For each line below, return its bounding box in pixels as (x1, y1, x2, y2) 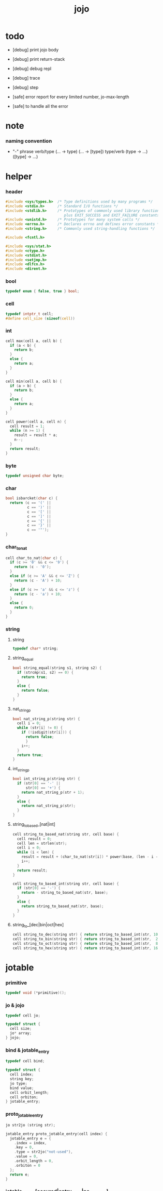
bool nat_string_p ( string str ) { (12, 716, 80, 721)
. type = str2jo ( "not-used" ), (14, 1150, 73, 1155)
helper (5, 171, 32, 182)
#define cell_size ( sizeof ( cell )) (5, 316, 75, 321)
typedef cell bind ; (5, 1059, 45, 1064)
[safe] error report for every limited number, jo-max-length (12, 94, 130, 100)
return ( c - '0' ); (14, 564, 51, 569)
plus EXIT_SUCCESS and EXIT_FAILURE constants (64, 213, 160, 218)
